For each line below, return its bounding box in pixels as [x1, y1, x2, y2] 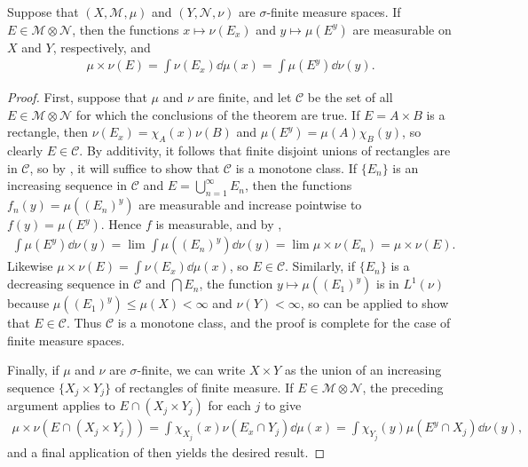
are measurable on [352, 20, 452, 38]
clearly [7, 141, 43, 160]
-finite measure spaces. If [266, 3, 401, 20]
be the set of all [307, 88, 393, 107]
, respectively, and [52, 37, 151, 56]
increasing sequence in [7, 176, 128, 194]
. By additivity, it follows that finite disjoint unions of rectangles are [79, 141, 451, 160]
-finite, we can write [137, 360, 246, 379]
